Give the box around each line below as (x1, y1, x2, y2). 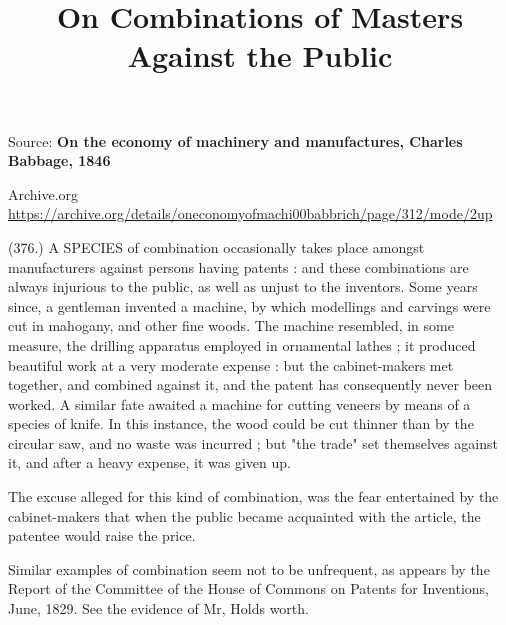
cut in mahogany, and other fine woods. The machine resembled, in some (8, 315, 454, 336)
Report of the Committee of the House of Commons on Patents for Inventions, (8, 578, 490, 599)
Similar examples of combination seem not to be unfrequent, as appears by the (8, 558, 490, 579)
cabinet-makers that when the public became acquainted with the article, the (8, 505, 481, 526)
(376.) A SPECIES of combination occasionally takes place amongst (8, 236, 425, 257)
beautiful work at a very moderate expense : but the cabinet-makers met (8, 354, 454, 375)
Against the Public (127, 35, 393, 76)
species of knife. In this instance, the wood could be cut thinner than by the (8, 413, 474, 434)
